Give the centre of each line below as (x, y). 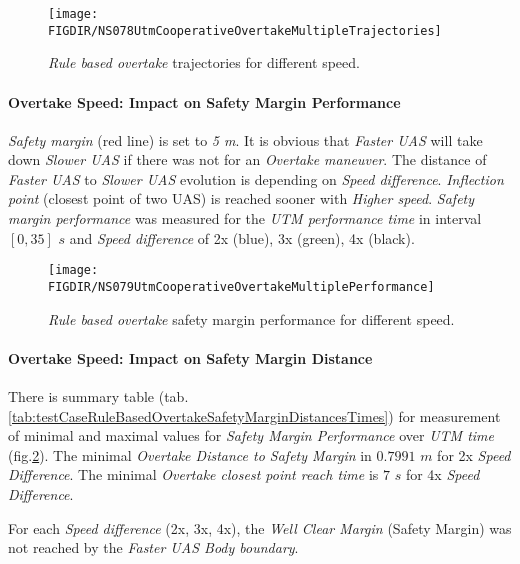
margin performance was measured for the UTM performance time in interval (245, 218)
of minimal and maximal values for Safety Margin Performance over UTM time (251, 435)
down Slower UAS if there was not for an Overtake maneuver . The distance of (247, 159)
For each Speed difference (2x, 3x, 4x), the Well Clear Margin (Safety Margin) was (260, 527)
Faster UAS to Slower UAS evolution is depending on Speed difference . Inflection (256, 178)
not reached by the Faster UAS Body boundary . (153, 547)
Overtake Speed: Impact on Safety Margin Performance (204, 101)
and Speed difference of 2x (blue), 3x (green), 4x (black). (242, 237)
